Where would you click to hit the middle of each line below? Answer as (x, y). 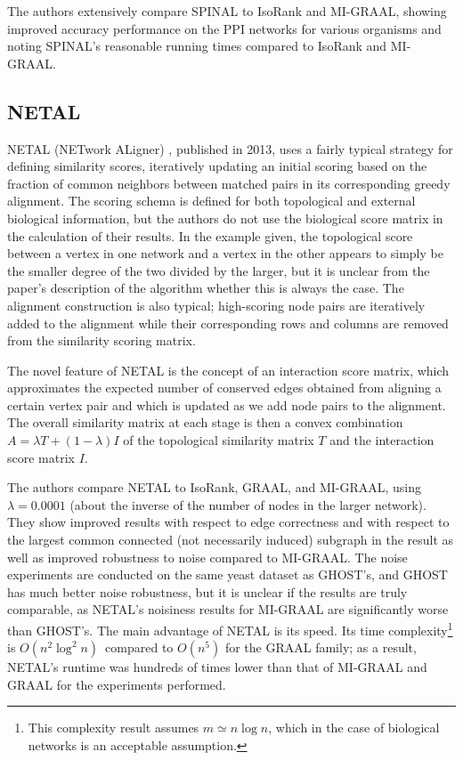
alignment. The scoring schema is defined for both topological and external (211, 201)
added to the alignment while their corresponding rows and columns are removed (228, 323)
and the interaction (382, 440)
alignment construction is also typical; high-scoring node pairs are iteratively (216, 305)
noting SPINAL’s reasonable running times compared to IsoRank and (197, 46)
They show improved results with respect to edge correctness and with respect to (228, 522)
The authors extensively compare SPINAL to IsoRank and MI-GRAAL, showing (227, 11)
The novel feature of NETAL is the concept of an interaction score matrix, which (228, 370)
